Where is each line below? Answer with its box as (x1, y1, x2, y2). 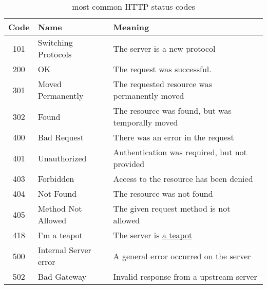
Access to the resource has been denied (113, 173, 253, 184)
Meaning (113, 21, 149, 33)
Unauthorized (37, 152, 87, 164)
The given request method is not (113, 202, 231, 214)
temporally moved (113, 116, 178, 128)
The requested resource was (113, 78, 212, 90)
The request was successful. (113, 63, 212, 75)
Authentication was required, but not (113, 146, 247, 158)
